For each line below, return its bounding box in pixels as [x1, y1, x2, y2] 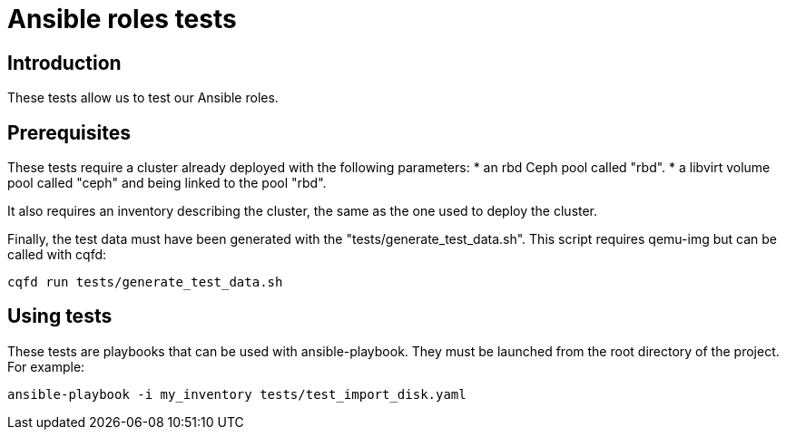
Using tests [7, 305, 113, 328]
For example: [7, 358, 85, 374]
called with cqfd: [7, 247, 107, 263]
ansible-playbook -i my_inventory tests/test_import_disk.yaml [7, 386, 467, 402]
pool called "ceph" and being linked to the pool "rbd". [7, 175, 327, 191]
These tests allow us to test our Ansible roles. [7, 90, 279, 106]
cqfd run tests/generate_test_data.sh [7, 275, 283, 290]
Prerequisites [7, 121, 131, 144]
